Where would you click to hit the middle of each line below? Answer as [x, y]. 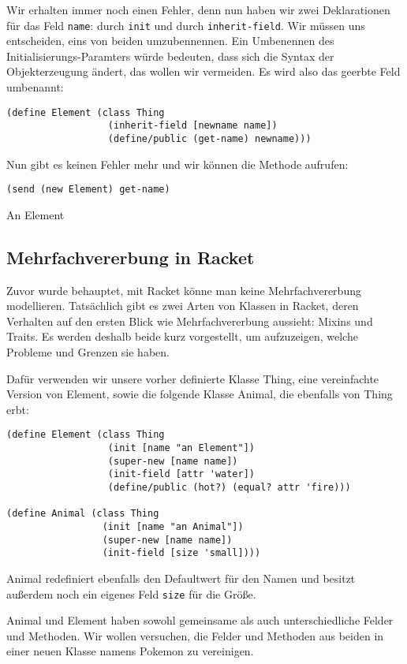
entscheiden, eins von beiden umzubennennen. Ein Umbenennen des [170, 41]
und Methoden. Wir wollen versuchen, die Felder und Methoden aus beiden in [195, 635]
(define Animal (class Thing [83, 514]
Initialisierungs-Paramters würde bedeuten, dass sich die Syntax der [170, 56]
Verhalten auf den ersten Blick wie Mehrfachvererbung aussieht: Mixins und [190, 321]
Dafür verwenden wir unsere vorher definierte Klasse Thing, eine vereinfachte [193, 378]
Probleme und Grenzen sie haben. [88, 352]
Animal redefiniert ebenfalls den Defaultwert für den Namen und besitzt [181, 578]
